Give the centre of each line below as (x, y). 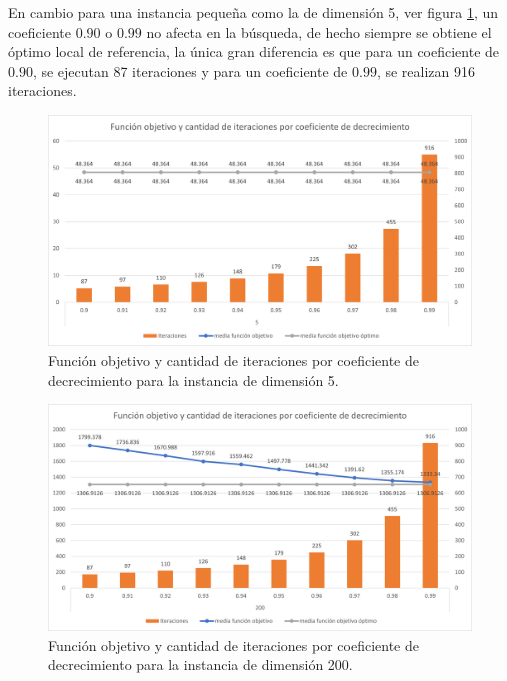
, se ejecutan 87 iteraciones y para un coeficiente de (190, 70)
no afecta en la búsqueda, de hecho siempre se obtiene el (319, 31)
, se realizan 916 (425, 70)
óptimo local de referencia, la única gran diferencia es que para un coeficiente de (254, 51)
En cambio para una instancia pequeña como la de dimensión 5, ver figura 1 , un (253, 12)
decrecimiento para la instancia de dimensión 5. (193, 379)
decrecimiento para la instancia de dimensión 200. (200, 664)
